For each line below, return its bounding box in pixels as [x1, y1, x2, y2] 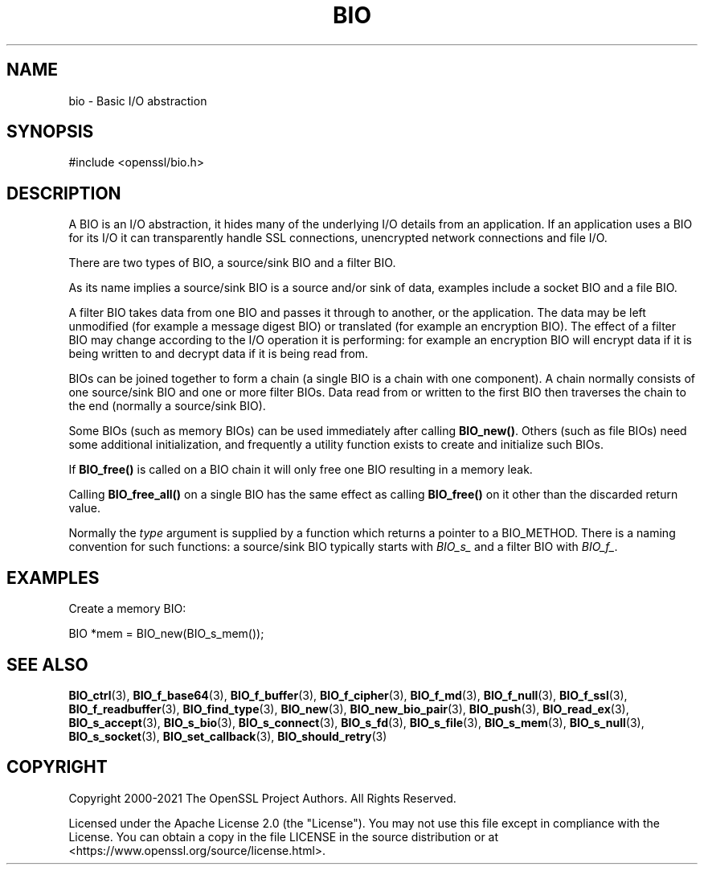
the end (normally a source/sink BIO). [68, 399, 266, 413]
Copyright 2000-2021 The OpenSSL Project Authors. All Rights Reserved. [68, 791, 456, 805]
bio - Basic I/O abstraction [68, 93, 207, 108]
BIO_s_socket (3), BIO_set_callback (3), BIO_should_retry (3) [68, 729, 387, 743]
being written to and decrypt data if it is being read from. [68, 347, 369, 361]
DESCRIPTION [6, 183, 121, 203]
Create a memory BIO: [68, 602, 186, 616]
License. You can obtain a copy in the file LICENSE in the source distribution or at [68, 829, 499, 844]
